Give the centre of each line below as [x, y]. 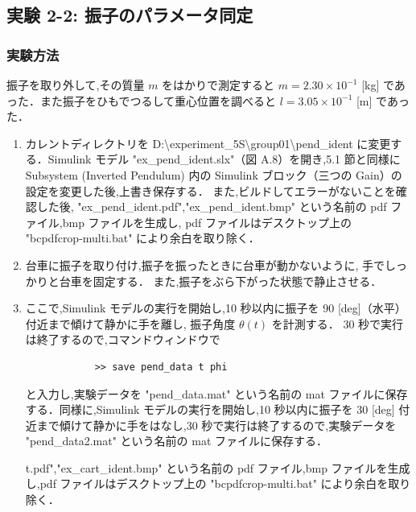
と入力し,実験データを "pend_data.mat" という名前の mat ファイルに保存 [216, 393]
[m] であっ [383, 100]
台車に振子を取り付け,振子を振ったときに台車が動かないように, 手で [205, 264]
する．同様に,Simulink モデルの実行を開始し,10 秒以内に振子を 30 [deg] [210, 409]
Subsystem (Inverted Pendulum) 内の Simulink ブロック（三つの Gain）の [214, 174]
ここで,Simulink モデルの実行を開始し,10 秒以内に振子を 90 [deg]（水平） [216, 308]
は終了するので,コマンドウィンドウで [123, 339]
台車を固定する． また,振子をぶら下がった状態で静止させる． [220, 281]
